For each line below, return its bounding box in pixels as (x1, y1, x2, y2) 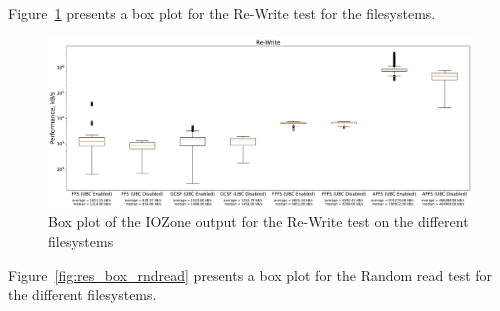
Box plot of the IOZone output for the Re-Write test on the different (48, 211, 469, 232)
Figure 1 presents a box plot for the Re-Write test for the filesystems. (8, 3, 436, 23)
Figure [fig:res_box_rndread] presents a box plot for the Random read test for (8, 264, 493, 285)
